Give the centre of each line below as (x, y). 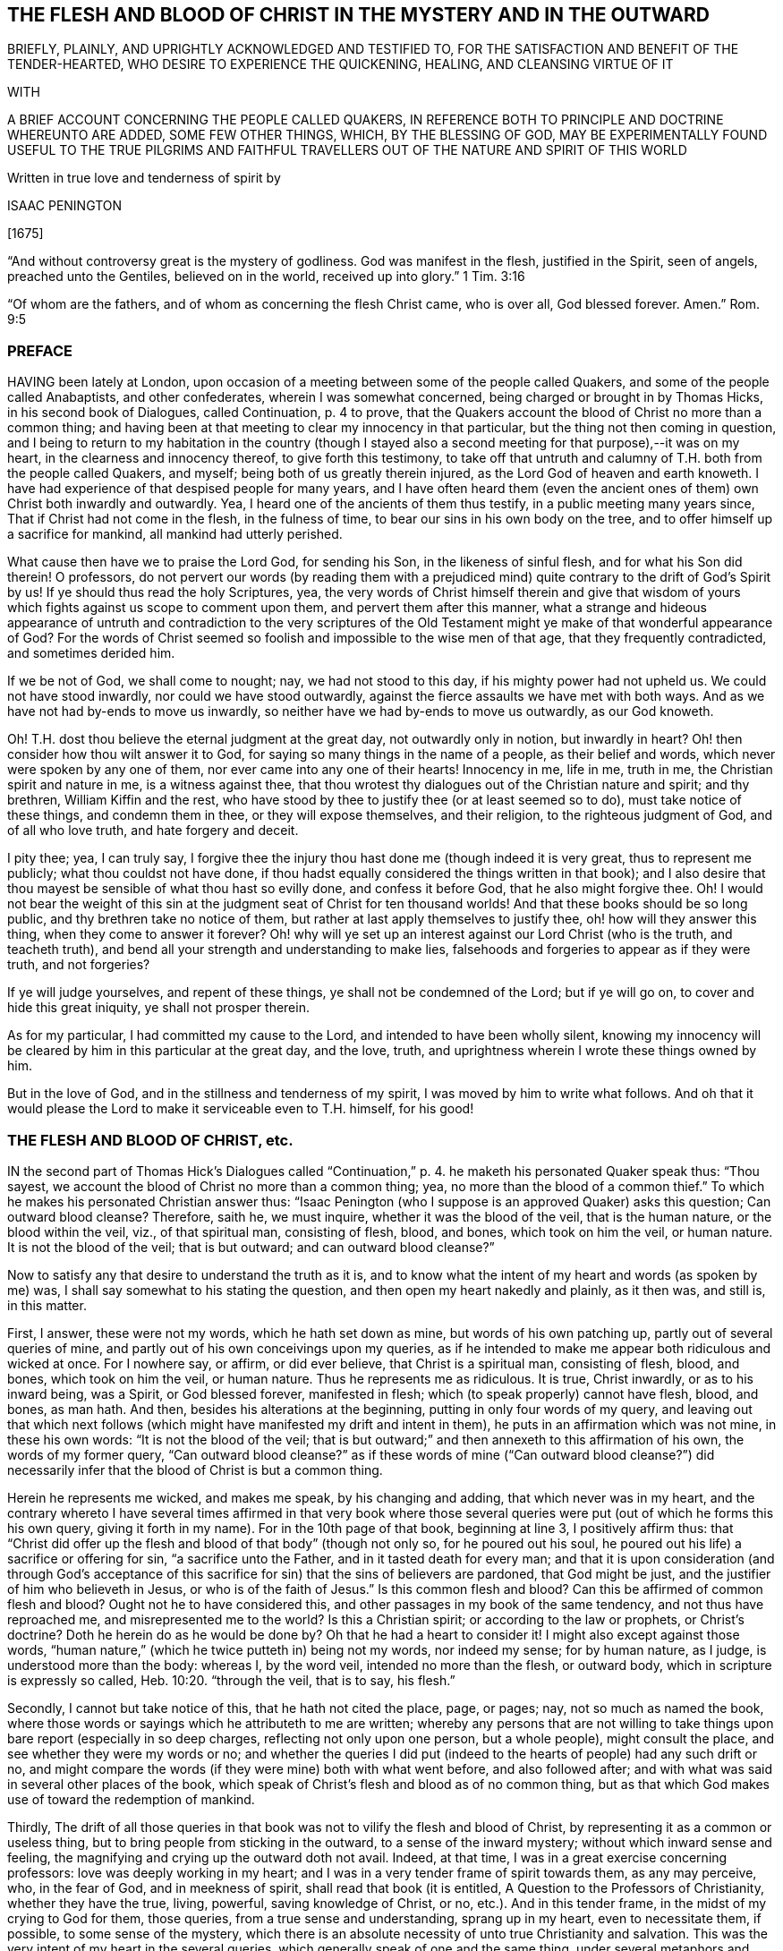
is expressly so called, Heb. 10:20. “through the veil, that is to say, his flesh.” (231, 1680)
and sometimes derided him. (91, 653)
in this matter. (47, 1305)
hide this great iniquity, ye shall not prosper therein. (158, 1008)
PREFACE (40, 350)
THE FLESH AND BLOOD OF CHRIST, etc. (150, 1140)
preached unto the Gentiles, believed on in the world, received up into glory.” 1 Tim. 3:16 (266, 277)
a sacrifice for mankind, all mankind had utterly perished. (175, 534)
